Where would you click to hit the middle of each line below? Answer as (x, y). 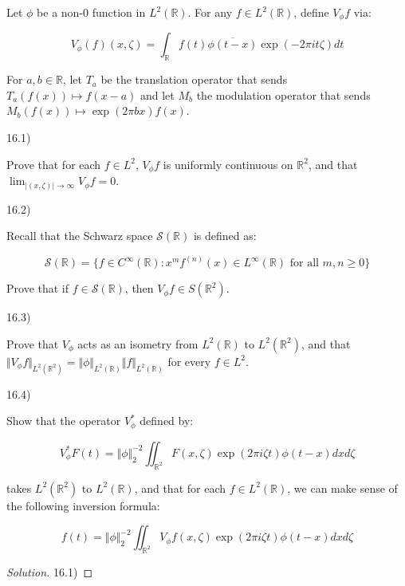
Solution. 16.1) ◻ (50, 571)
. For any (210, 12)
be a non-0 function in (91, 12)
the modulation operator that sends (283, 94)
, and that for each (180, 488)
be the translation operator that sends (194, 79)
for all (304, 264)
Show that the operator (64, 421)
